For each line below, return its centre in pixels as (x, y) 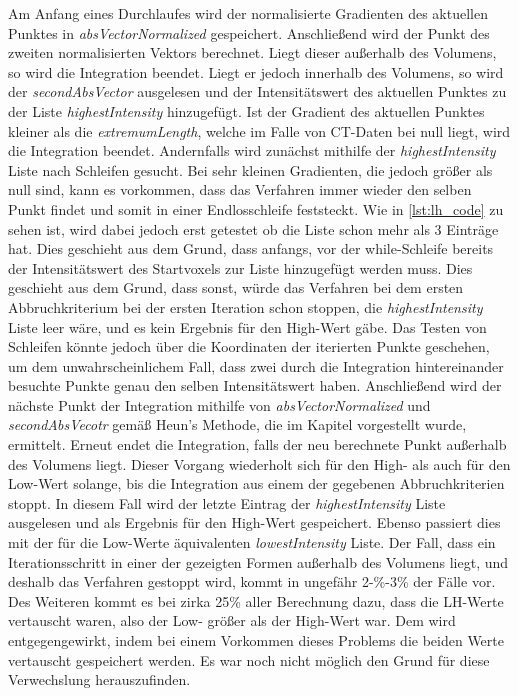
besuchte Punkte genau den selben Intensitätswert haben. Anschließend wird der (255, 385)
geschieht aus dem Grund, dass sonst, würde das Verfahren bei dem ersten (236, 287)
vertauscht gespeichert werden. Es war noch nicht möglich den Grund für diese (249, 659)
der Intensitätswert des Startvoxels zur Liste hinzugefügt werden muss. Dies (240, 267)
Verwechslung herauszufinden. (99, 679)
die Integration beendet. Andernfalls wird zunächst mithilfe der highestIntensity (252, 150)
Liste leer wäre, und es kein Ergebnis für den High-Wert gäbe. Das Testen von (247, 326)
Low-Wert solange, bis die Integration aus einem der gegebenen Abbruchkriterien (256, 483)
